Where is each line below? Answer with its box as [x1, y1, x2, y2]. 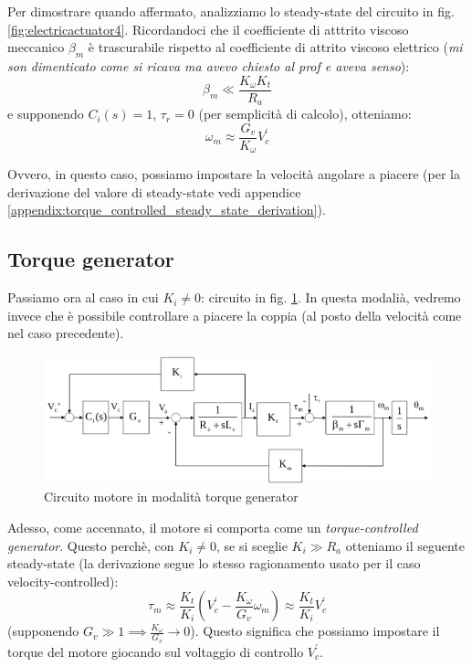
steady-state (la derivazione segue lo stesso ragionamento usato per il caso [7, 554, 421, 573]
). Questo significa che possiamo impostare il [190, 621, 440, 641]
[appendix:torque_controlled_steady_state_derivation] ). [7, 200, 326, 219]
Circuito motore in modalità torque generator [44, 487, 299, 506]
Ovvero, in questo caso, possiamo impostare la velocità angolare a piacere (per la [7, 164, 460, 184]
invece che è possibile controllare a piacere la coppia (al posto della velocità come [7, 305, 462, 324]
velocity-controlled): [7, 571, 119, 590]
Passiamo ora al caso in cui [7, 288, 159, 307]
